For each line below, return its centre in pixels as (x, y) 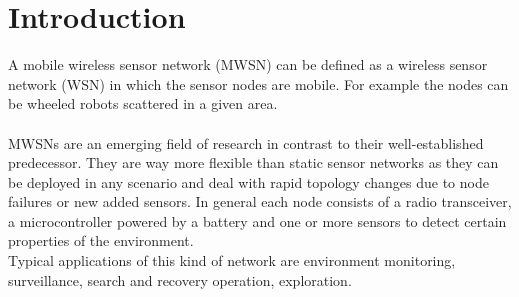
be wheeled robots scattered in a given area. (143, 103)
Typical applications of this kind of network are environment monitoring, (232, 260)
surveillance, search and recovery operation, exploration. (180, 279)
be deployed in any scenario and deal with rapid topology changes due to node (248, 181)
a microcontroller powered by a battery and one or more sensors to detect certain (257, 220)
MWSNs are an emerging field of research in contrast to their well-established (246, 142)
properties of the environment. (101, 240)
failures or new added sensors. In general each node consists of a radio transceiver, (260, 201)
